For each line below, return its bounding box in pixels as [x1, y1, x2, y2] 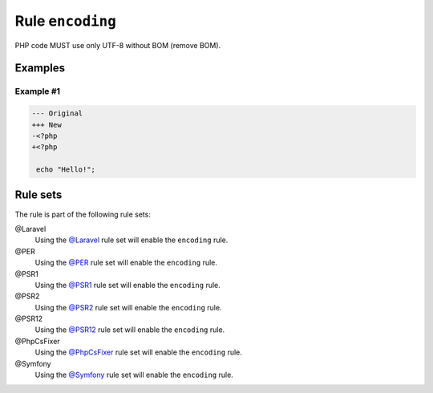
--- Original [31, 109, 83, 118]
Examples [14, 61, 66, 75]
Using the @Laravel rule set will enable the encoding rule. [34, 235, 229, 245]
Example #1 [14, 86, 60, 97]
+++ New [31, 120, 62, 129]
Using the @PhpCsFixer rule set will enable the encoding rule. [34, 347, 242, 357]
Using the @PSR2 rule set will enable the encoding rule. [34, 302, 222, 312]
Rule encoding [14, 12, 116, 30]
